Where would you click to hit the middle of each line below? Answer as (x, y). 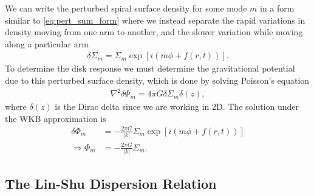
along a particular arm (47, 43)
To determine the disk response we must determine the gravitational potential (150, 68)
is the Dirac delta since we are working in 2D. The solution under (177, 106)
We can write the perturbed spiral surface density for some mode (126, 8)
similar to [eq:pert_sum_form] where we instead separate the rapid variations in (155, 20)
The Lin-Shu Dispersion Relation (111, 184)
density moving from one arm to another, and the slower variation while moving (154, 32)
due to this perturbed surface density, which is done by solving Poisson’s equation (157, 80)
